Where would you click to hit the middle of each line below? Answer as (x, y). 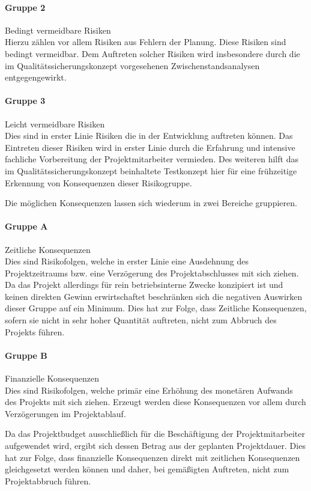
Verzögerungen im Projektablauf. (65, 413)
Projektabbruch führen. (48, 480)
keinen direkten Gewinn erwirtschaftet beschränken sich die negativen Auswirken (154, 296)
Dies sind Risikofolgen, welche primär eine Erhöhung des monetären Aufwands (149, 390)
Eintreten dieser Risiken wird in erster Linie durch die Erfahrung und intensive (150, 147)
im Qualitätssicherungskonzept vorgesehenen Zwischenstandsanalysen (132, 65)
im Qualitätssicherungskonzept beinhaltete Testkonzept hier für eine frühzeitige (151, 170)
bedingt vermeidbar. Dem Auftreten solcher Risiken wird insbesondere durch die (152, 53)
